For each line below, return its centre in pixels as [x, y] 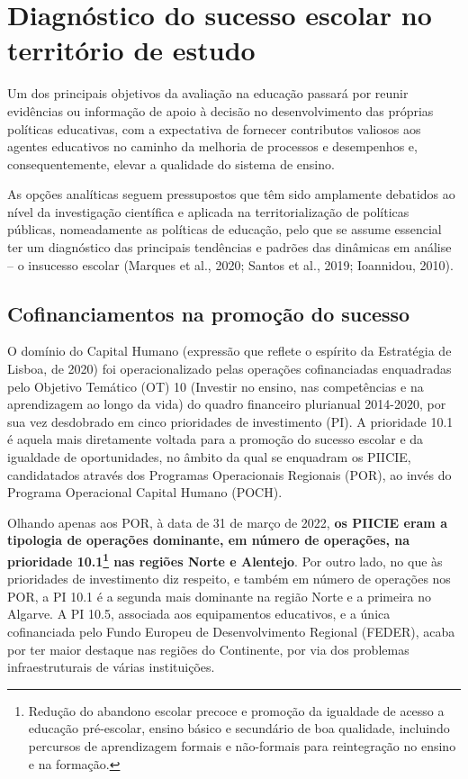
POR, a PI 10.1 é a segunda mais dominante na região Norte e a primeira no [220, 596]
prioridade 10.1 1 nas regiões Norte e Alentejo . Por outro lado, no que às [225, 559]
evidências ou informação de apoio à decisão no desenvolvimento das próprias [220, 110]
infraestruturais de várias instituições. [111, 667]
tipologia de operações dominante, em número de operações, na [209, 540]
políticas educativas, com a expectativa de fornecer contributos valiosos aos [214, 128]
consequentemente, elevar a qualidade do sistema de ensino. [171, 163]
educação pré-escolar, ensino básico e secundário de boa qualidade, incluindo [239, 728]
